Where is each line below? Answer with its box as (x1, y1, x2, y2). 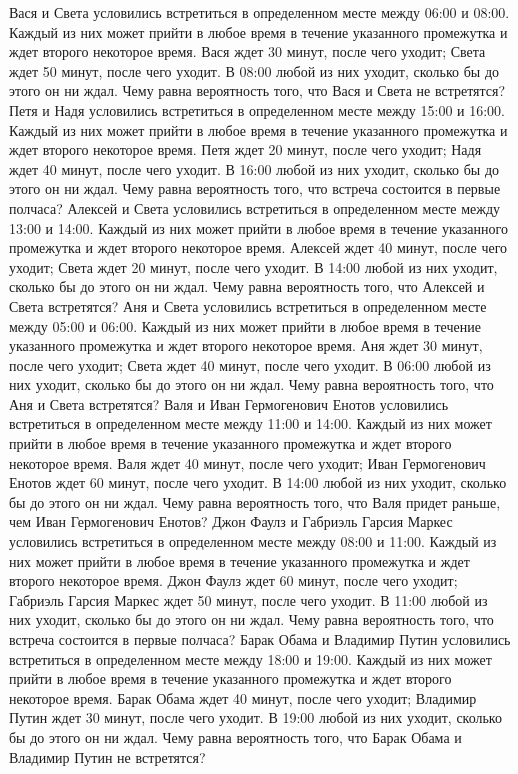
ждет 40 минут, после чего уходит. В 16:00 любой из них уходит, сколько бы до (9, 158, 500, 179)
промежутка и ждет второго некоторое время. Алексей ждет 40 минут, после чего (9, 237, 508, 258)
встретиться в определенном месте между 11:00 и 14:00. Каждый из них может (9, 413, 492, 434)
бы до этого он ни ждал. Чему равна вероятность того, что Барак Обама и (9, 726, 462, 747)
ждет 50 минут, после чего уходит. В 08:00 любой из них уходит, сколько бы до (9, 60, 500, 81)
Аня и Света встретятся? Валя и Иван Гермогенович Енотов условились (9, 393, 449, 414)
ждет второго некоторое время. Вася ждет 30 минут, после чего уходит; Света (9, 41, 486, 62)
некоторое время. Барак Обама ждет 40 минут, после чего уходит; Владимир (9, 687, 477, 708)
